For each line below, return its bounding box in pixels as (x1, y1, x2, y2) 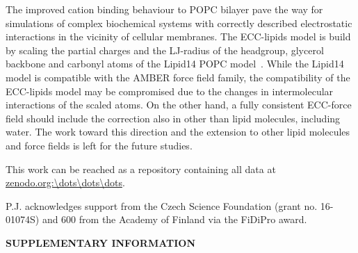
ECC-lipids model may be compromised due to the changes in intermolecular (6, 83, 334, 98)
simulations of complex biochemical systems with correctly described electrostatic (6, 15, 352, 30)
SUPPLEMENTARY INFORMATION (6, 235, 196, 250)
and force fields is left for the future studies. (6, 138, 193, 152)
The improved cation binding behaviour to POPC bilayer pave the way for (6, 2, 323, 16)
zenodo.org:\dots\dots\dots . (6, 175, 125, 190)
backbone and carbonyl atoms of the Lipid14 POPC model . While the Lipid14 (6, 56, 344, 71)
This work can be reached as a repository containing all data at (6, 161, 276, 176)
